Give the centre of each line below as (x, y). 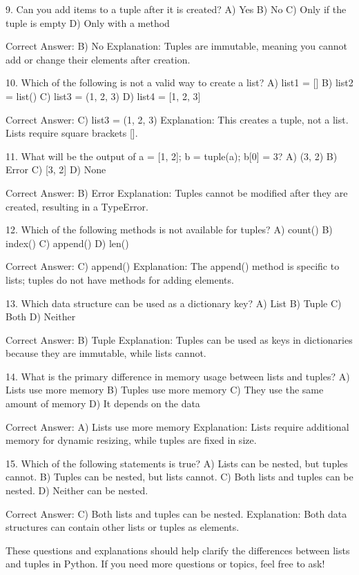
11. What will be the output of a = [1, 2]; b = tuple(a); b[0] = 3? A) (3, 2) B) (172, 156)
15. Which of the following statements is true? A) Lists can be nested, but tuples (177, 463)
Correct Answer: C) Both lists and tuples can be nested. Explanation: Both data (176, 513)
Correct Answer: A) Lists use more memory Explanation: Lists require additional (177, 426)
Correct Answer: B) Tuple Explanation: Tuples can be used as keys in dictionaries (179, 339)
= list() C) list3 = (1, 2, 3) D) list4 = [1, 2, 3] (103, 96)
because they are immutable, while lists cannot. (106, 353)
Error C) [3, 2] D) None (56, 169)
